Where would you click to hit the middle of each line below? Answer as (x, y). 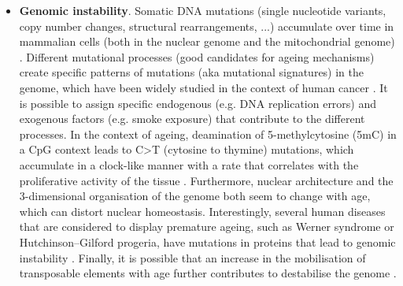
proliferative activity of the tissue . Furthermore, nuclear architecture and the (206, 180)
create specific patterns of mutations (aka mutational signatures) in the (192, 72)
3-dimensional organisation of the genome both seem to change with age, (195, 196)
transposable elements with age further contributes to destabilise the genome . (208, 273)
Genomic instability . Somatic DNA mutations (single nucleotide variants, (203, 10)
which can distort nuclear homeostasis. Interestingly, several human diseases (202, 211)
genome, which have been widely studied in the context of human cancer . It (203, 87)
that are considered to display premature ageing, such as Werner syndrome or (207, 227)
